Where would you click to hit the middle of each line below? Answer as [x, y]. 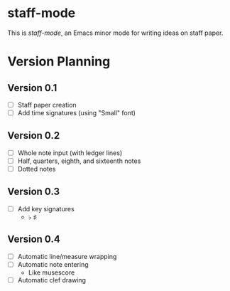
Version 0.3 [34, 192]
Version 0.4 [34, 239]
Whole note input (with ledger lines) [70, 153]
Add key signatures [46, 208]
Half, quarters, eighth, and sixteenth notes [79, 161]
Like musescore [51, 273]
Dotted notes [37, 169]
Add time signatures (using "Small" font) [77, 113]
